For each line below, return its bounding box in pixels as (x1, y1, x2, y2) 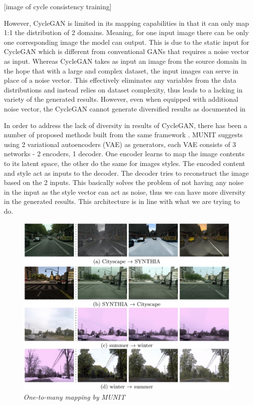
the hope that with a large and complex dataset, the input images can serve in (4, 65, 238, 75)
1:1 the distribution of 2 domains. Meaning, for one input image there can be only (4, 27, 249, 37)
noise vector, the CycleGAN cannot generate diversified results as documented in (4, 103, 246, 113)
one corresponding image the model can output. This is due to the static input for (4, 37, 250, 47)
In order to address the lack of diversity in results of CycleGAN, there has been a (4, 120, 247, 130)
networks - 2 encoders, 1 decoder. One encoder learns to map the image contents (4, 148, 245, 159)
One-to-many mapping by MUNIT (23, 391, 125, 402)
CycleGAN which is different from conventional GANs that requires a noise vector (4, 46, 250, 56)
